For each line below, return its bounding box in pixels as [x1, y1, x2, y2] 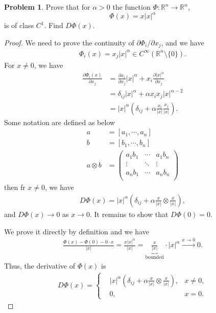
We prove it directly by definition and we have [4, 226, 149, 236]
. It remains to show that [89, 209, 169, 219]
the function [112, 2, 151, 12]
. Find [44, 20, 63, 31]
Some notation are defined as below [4, 116, 115, 127]
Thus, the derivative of [4, 260, 75, 271]
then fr [4, 182, 26, 192]
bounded [145, 255, 164, 260]
